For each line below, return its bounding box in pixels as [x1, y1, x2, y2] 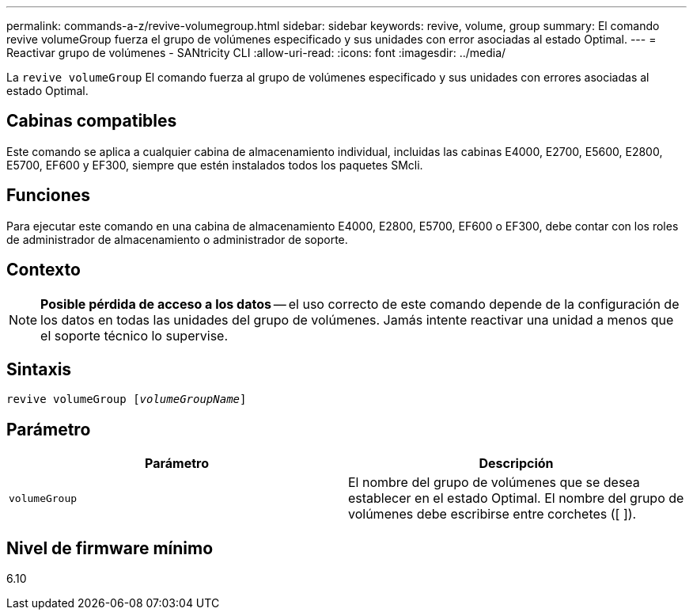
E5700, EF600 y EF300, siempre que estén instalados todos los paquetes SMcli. [6, 158, 423, 172]
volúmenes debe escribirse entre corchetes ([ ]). [348, 506, 637, 523]
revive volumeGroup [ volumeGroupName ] [6, 393, 247, 406]
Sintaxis [6, 359, 72, 379]
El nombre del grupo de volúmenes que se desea [348, 474, 640, 491]
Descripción [479, 455, 554, 472]
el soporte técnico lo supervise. [40, 327, 229, 344]
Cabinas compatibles [6, 111, 177, 131]
